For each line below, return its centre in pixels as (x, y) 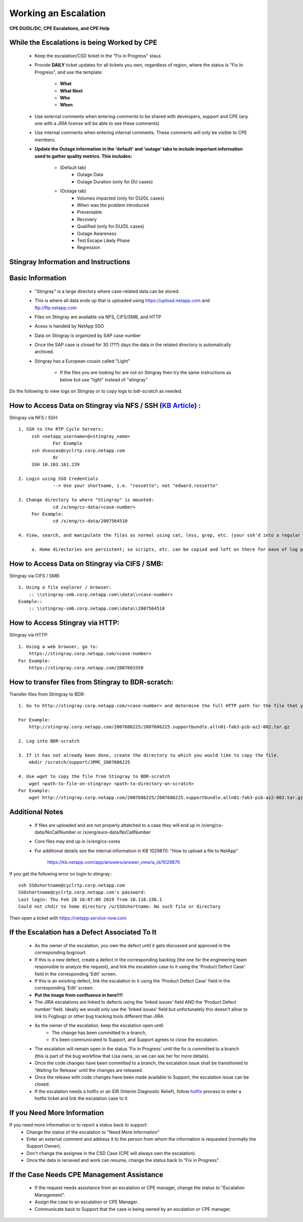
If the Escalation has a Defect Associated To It (83, 932)
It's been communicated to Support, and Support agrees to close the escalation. (135, 1040)
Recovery (87, 219)
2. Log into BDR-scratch (49, 741)
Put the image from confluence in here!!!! (79, 995)
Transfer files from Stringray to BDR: (47, 694)
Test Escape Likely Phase (104, 240)
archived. (44, 352)
